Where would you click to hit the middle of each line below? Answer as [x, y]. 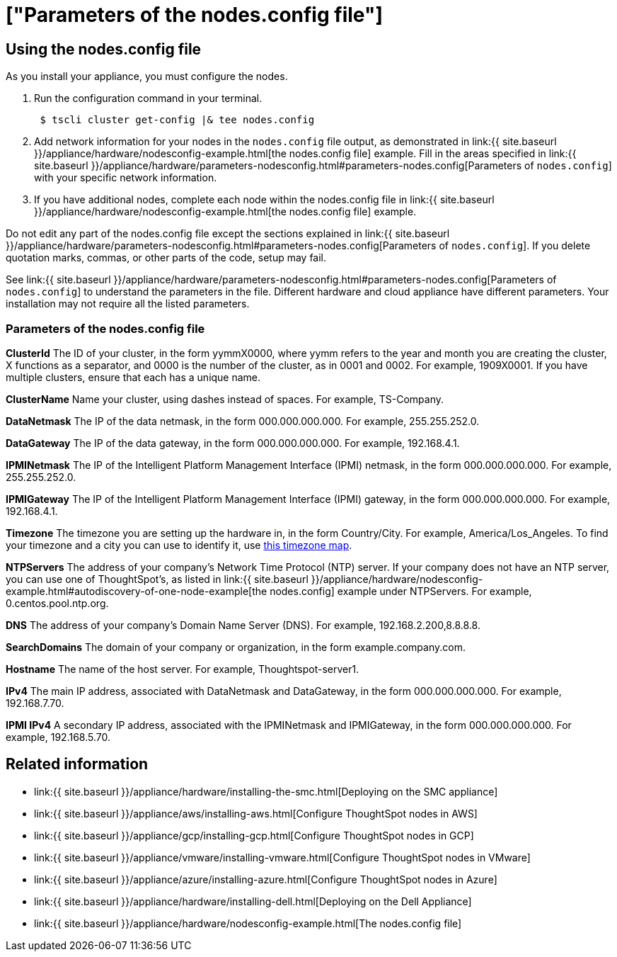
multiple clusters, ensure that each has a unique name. [133, 377]
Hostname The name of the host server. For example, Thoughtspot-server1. [183, 669]
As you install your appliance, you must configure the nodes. [147, 77]
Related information [77, 764]
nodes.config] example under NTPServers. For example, [401, 591]
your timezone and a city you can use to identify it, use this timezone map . [179, 545]
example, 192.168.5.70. [58, 737]
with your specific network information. [126, 178]
